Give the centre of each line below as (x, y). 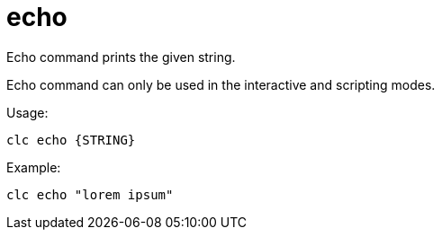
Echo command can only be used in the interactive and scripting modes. (221, 84)
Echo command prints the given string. (121, 57)
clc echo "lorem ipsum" (90, 194)
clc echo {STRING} (71, 140)
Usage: (27, 112)
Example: (34, 167)
